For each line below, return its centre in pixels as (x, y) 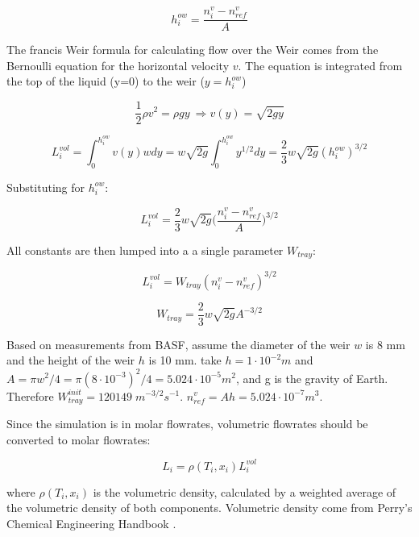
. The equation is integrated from (320, 65)
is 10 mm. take (185, 360)
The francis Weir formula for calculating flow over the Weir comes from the (193, 50)
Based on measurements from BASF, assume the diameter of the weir (178, 344)
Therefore (30, 395)
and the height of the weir (71, 360)
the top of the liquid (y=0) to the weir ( (106, 81)
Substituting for (46, 187)
